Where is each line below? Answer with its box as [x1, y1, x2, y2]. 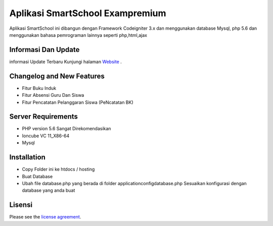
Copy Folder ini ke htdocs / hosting [22, 166, 95, 173]
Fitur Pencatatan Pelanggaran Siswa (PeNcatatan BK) [22, 99, 133, 105]
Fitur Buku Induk [22, 85, 57, 91]
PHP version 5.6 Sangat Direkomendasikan [22, 126, 111, 132]
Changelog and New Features [9, 72, 105, 80]
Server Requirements [9, 112, 78, 121]
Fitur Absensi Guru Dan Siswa [22, 92, 84, 98]
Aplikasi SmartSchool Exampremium [9, 8, 166, 19]
